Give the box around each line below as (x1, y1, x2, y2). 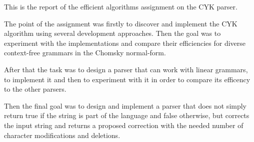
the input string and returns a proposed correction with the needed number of (4, 120, 243, 130)
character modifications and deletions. (4, 130, 120, 140)
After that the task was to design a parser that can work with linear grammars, (4, 64, 248, 74)
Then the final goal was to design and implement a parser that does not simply (4, 100, 247, 111)
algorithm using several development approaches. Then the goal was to (4, 28, 221, 38)
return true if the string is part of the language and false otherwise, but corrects (4, 110, 249, 121)
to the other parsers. (4, 84, 66, 94)
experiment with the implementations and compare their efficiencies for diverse (4, 37, 245, 48)
